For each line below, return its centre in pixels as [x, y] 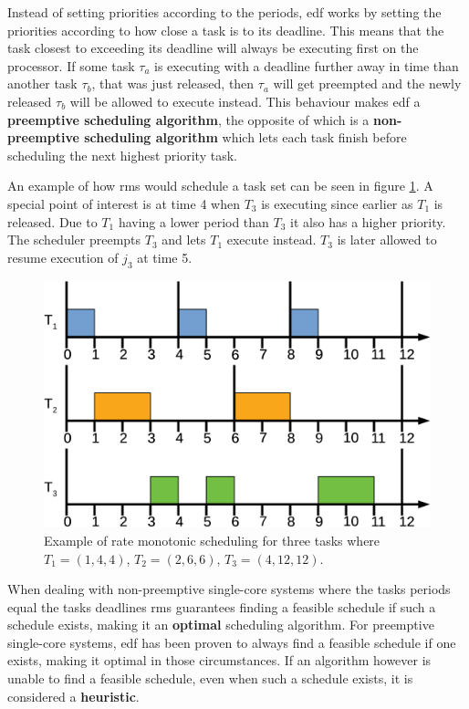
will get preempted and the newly [367, 83]
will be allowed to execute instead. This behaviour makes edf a [245, 101]
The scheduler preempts [74, 240]
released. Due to [52, 221]
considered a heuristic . [73, 696]
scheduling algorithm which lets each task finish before [245, 137]
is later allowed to [387, 240]
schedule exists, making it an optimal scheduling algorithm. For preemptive [221, 625]
